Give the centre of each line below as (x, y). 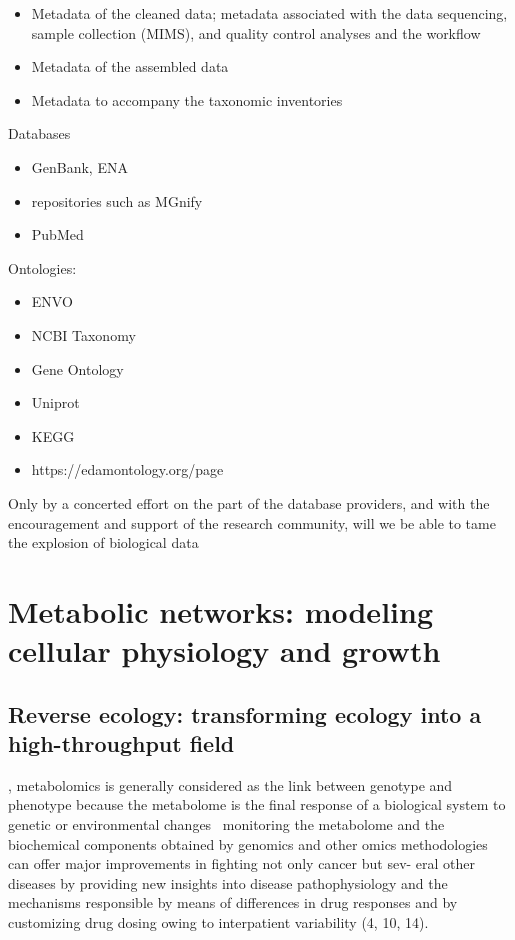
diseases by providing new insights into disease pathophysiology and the (228, 882)
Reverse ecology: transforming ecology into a (245, 713)
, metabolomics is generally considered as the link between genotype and (230, 784)
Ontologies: (42, 267)
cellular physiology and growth (224, 650)
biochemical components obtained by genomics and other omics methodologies (248, 843)
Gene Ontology (77, 368)
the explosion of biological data (103, 542)
